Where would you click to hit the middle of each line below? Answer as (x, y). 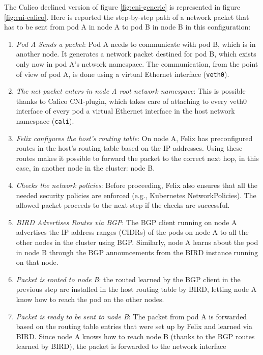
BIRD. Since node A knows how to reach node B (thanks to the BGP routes (135, 336)
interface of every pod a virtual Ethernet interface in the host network (125, 111)
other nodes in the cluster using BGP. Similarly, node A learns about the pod (137, 242)
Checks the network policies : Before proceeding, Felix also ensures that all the (137, 185)
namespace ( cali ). (45, 121)
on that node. (37, 262)
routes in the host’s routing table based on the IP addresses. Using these (129, 148)
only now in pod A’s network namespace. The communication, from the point (137, 63)
